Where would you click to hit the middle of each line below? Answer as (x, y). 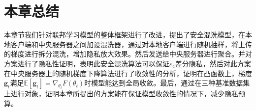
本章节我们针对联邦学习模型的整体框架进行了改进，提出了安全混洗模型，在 (125, 35)
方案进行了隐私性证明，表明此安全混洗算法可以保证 (87, 63)
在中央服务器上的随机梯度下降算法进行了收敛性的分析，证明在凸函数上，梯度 (128, 73)
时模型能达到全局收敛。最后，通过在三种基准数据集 (167, 83)
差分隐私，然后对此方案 (213, 63)
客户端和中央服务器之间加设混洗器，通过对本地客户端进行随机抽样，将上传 (131, 44)
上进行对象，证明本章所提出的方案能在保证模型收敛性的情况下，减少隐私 (121, 94)
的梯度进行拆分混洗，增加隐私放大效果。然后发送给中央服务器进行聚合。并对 (128, 54)
